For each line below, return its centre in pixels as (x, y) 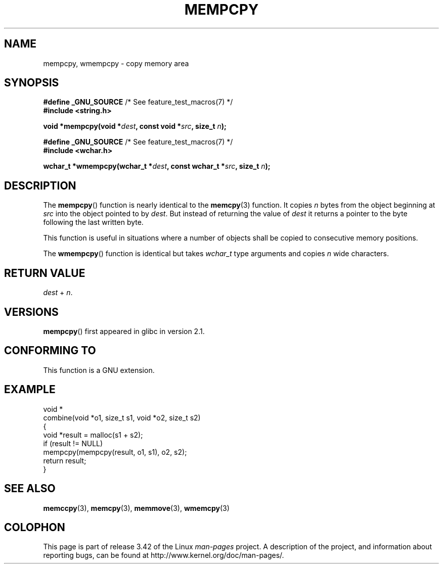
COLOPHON (35, 527)
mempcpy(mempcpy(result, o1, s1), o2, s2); (115, 452)
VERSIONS (31, 312)
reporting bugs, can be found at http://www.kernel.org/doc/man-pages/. (164, 555)
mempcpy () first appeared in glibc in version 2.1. (124, 331)
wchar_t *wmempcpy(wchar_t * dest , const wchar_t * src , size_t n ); (157, 166)
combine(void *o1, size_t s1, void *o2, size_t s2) (122, 417)
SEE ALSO (30, 489)
